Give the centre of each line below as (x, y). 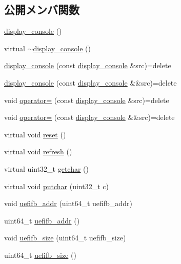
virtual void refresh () (38, 151)
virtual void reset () (35, 134)
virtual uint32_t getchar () (47, 168)
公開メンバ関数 (42, 9)
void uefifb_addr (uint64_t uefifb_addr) (68, 203)
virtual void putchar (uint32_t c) (56, 186)
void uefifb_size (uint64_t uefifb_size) (65, 238)
